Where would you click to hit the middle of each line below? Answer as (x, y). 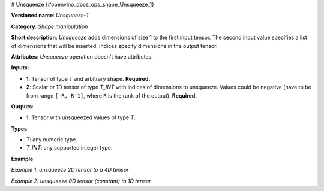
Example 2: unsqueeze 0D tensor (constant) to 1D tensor (81, 181)
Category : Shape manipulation (49, 26)
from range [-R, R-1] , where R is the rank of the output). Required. (112, 95)
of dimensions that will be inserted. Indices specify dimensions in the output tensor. (114, 46)
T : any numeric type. (52, 140)
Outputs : (22, 106)
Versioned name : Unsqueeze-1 (50, 16)
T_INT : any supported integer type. (69, 148)
